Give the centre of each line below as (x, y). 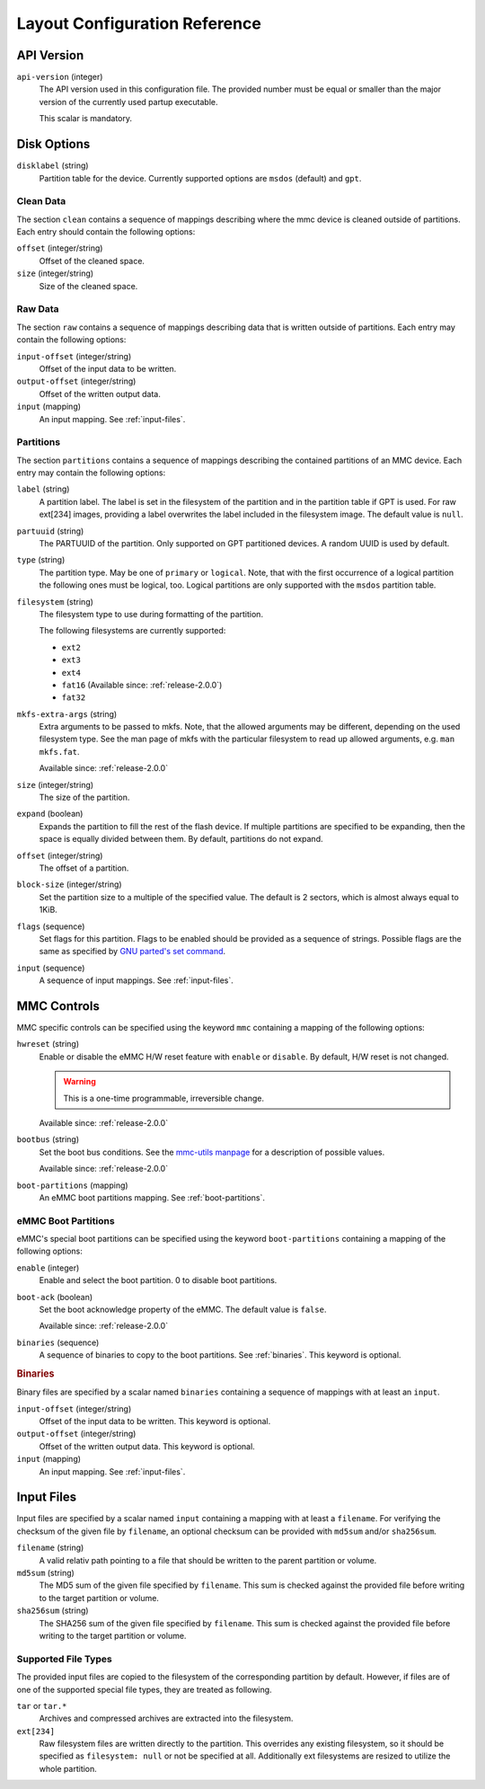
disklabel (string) (53, 165)
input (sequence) (51, 968)
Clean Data (41, 201)
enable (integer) (48, 1268)
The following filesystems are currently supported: (132, 631)
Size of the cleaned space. (88, 286)
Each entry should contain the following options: (106, 232)
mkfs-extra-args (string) (67, 713)
